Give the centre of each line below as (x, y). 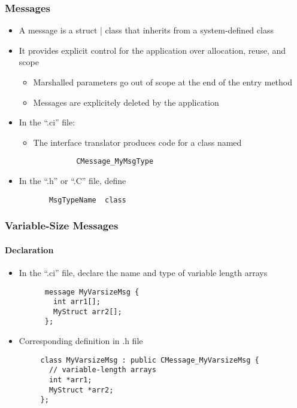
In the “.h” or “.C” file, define (72, 181)
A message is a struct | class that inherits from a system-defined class (146, 30)
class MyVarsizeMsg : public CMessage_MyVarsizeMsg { (150, 360)
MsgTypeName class (87, 200)
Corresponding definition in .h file (81, 341)
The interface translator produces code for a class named (137, 142)
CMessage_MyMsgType (115, 162)
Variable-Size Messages (62, 226)
